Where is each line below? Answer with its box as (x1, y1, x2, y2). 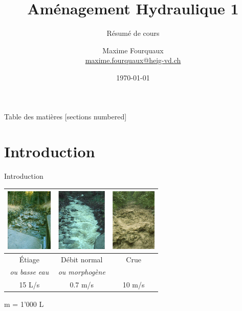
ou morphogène (58, 266, 105, 277)
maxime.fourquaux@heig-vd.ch (85, 55, 181, 66)
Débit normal (60, 254, 103, 264)
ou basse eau (10, 266, 49, 277)
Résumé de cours (106, 28, 160, 38)
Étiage (19, 254, 39, 264)
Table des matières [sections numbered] (4, 111, 127, 121)
